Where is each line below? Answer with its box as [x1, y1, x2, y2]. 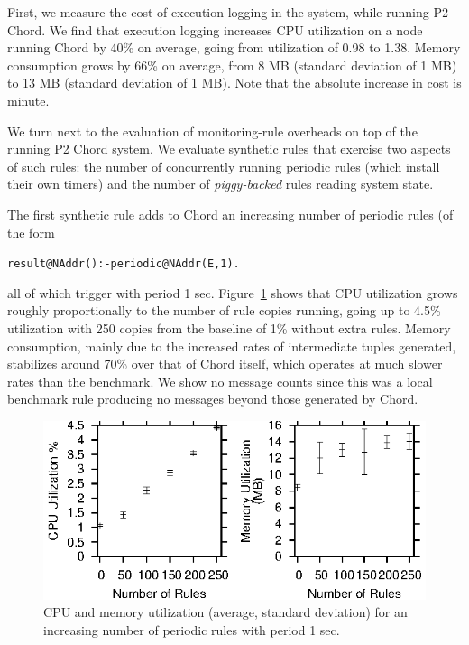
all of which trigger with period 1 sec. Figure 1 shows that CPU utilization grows [7, 283, 458, 302]
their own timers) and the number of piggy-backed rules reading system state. [7, 174, 434, 193]
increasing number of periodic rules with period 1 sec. [43, 620, 340, 639]
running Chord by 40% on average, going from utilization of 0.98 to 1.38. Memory [7, 38, 461, 57]
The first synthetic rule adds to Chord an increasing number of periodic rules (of [7, 204, 454, 223]
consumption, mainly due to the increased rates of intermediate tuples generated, [7, 336, 456, 355]
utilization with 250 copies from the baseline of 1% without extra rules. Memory [7, 318, 451, 337]
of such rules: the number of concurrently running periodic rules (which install [7, 156, 440, 175]
